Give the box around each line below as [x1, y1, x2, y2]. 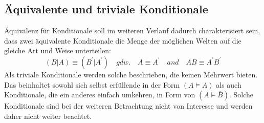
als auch [216, 79, 241, 90]
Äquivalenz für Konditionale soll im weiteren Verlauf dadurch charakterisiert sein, [4, 25, 260, 36]
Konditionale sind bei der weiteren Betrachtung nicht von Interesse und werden [4, 100, 253, 111]
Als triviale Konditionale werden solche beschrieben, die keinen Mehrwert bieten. [4, 69, 258, 79]
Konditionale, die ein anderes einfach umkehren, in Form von [4, 89, 195, 100]
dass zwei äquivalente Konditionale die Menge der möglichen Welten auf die [4, 35, 241, 46]
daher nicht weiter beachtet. [4, 110, 92, 121]
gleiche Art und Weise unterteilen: [4, 45, 111, 56]
